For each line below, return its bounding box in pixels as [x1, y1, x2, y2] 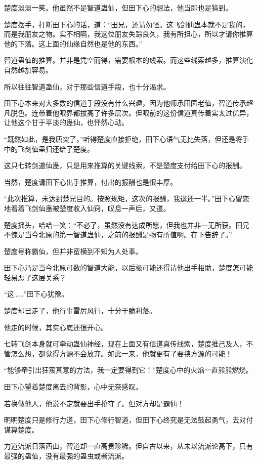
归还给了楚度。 [45, 143, 94, 154]
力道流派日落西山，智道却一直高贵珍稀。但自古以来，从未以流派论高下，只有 [4, 441, 253, 451]
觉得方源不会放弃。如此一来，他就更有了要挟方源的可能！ [45, 348, 232, 358]
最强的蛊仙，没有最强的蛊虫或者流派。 [4, 451, 128, 461]
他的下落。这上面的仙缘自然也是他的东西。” [4, 38, 142, 48]
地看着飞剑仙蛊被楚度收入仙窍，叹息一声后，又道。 [4, 203, 170, 213]
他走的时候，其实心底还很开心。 [4, 322, 108, 332]
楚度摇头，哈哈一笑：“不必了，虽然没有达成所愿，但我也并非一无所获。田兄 [4, 219, 250, 230]
